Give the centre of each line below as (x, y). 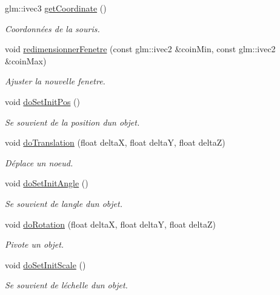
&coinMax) (26, 60)
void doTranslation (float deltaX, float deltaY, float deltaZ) (115, 142)
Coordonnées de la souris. (52, 28)
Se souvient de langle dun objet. (64, 203)
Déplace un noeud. (39, 162)
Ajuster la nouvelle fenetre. (55, 81)
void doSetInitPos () (42, 101)
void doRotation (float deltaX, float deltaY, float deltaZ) (110, 224)
